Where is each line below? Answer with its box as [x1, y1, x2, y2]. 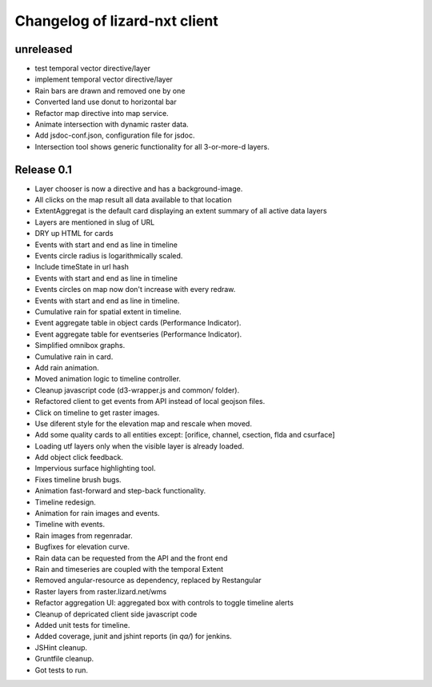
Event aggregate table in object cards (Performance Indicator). [34, 318, 242, 328]
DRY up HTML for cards [34, 229, 114, 238]
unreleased [14, 42, 73, 56]
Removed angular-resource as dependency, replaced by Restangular [34, 576, 262, 585]
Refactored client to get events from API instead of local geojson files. [34, 397, 266, 406]
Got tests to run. [34, 665, 88, 675]
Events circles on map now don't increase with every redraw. [34, 285, 236, 294]
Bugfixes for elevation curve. [34, 542, 130, 552]
